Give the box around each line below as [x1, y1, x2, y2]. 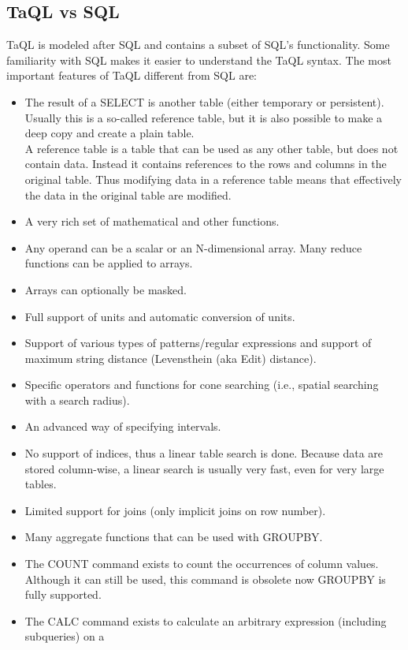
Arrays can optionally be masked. [24, 281, 187, 297]
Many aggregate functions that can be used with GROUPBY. [24, 529, 323, 545]
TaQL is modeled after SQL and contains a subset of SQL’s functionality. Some [6, 36, 390, 53]
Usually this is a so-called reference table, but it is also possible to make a [24, 109, 383, 125]
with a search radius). [24, 391, 130, 408]
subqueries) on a [24, 628, 105, 644]
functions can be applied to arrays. [24, 255, 193, 271]
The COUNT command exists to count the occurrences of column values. [24, 555, 379, 572]
